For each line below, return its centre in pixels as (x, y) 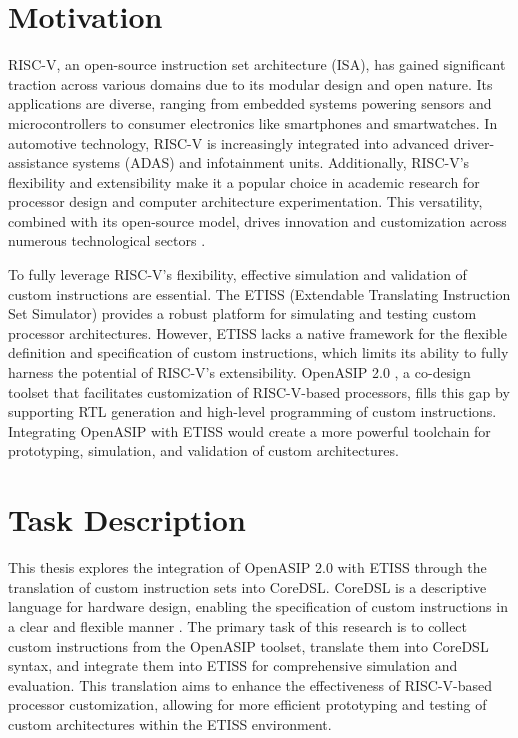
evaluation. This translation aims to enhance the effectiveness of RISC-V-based (250, 684)
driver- (474, 142)
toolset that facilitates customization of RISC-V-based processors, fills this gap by (259, 391)
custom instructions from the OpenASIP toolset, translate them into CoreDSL (248, 645)
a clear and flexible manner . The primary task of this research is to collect (238, 625)
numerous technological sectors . (107, 240)
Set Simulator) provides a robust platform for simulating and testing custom (242, 313)
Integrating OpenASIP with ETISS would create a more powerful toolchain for (249, 430)
